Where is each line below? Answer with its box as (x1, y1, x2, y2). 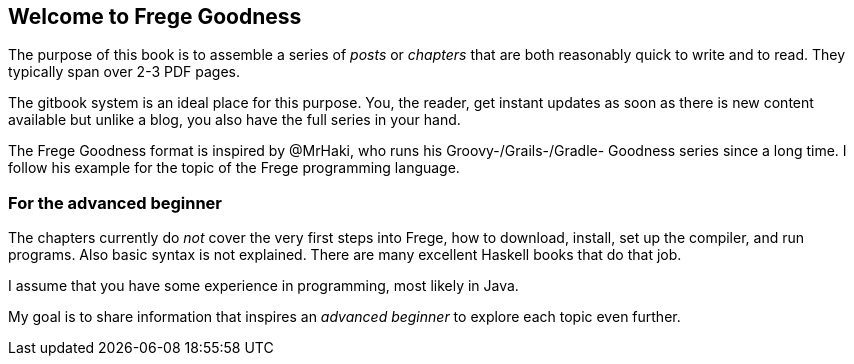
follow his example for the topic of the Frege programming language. (8, 159, 460, 177)
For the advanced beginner (8, 192, 223, 213)
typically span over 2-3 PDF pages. (8, 63, 240, 81)
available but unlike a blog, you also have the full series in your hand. (8, 111, 461, 129)
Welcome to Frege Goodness (8, 4, 302, 29)
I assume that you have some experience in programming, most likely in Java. (8, 277, 519, 295)
